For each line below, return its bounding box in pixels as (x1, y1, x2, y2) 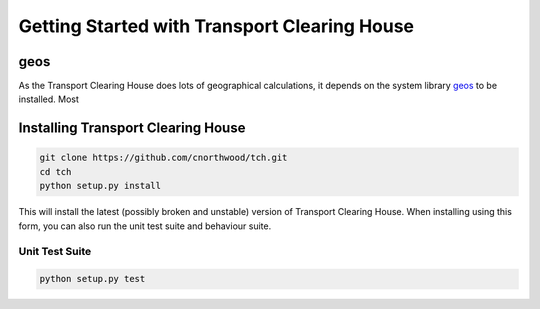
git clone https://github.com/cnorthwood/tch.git (39, 152, 288, 164)
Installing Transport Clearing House (18, 120, 246, 137)
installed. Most (18, 93, 80, 105)
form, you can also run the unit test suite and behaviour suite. (18, 220, 272, 232)
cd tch (39, 166, 72, 177)
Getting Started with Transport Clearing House (18, 15, 415, 37)
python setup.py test (39, 273, 146, 285)
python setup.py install (39, 180, 162, 192)
